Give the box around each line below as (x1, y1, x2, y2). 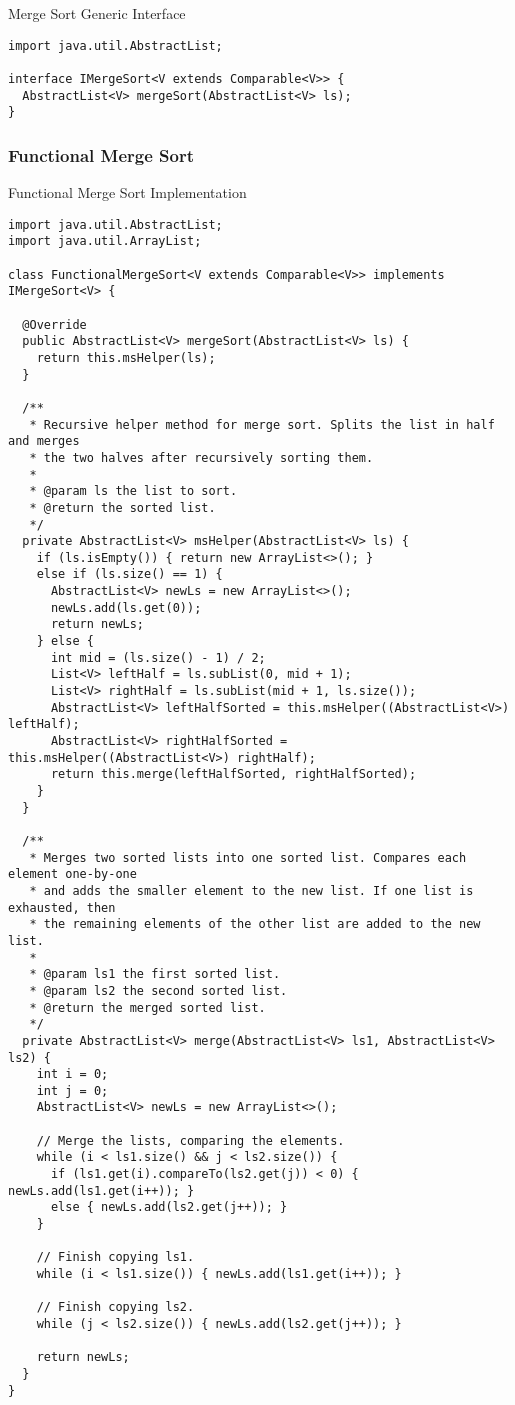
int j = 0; (36, 1083, 109, 1098)
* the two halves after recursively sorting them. (29, 450, 374, 465)
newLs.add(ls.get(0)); (50, 600, 202, 615)
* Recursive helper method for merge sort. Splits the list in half (29, 417, 495, 432)
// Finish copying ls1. (36, 1250, 195, 1265)
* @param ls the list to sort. (29, 484, 238, 499)
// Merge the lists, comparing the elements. (36, 1133, 345, 1148)
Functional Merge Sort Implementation (8, 182, 247, 203)
